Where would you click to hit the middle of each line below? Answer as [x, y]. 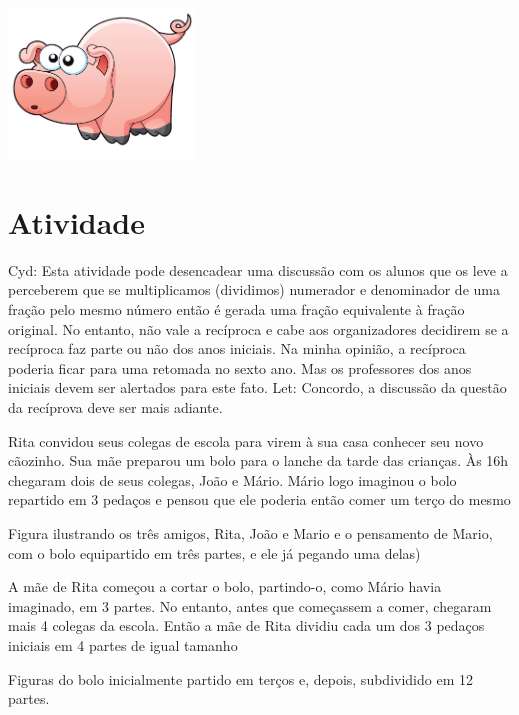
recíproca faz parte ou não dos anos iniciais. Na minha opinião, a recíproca [237, 348]
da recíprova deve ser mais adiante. [115, 407]
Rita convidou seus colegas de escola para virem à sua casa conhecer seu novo [246, 440]
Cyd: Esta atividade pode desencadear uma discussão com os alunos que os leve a [258, 269]
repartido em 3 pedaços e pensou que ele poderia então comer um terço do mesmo [259, 499]
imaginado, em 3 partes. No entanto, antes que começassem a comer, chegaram [250, 605]
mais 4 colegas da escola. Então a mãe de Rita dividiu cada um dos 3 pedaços [246, 625]
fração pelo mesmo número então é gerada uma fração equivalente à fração [236, 309]
